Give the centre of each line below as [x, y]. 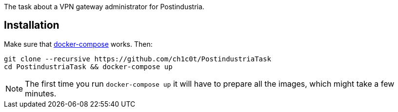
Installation [32, 25]
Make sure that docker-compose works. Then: [78, 44]
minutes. [41, 93]
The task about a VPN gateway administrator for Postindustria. [104, 7]
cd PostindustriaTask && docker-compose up [88, 66]
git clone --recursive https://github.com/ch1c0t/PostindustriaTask [138, 59]
